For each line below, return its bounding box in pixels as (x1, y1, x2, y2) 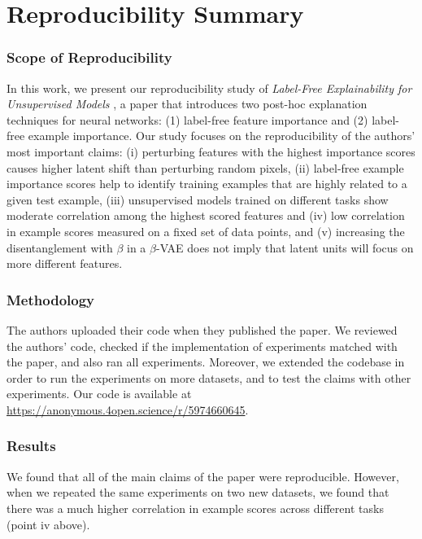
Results (7, 436, 56, 456)
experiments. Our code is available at (7, 385, 192, 402)
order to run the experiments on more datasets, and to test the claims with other (7, 369, 411, 386)
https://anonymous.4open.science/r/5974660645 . (7, 401, 249, 418)
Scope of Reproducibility (7, 47, 172, 68)
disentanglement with (7, 239, 113, 256)
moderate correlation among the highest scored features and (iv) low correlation (7, 207, 405, 224)
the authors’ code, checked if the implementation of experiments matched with (7, 337, 398, 354)
